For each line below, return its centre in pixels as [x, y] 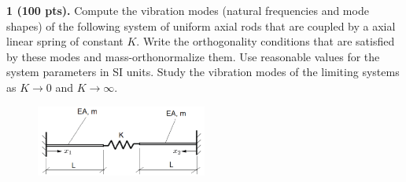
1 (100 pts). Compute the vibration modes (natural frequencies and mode [188, 10]
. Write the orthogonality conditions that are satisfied [266, 41]
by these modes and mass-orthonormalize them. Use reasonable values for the [193, 56]
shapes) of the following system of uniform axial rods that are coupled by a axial [201, 25]
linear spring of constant [65, 41]
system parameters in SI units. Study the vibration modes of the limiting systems [203, 72]
